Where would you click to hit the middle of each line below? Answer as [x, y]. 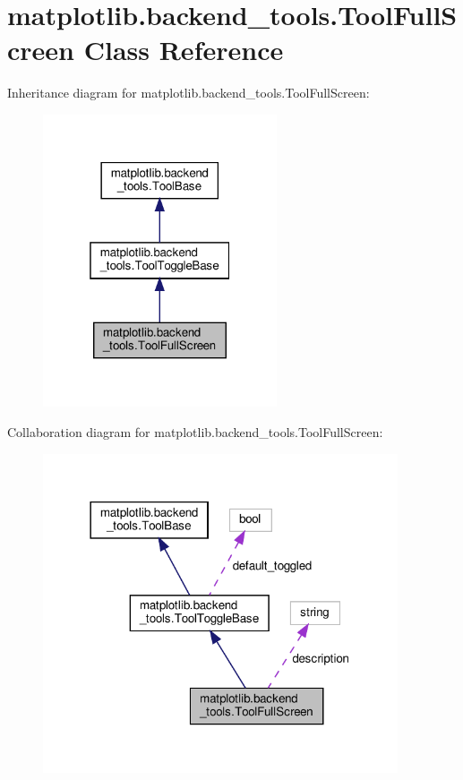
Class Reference [184, 50]
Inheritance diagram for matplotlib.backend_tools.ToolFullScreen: [189, 93]
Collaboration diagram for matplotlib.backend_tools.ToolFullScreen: [195, 432]
